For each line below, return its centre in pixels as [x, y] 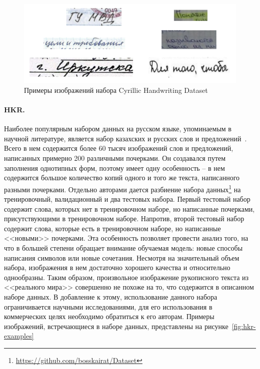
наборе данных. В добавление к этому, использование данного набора [111, 297]
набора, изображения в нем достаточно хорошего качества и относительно [117, 267]
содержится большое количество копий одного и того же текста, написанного [122, 178]
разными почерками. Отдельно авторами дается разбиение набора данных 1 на [122, 188]
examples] [19, 336]
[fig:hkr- [244, 326]
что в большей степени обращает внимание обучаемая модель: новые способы [123, 248]
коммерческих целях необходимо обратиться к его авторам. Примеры [109, 316]
